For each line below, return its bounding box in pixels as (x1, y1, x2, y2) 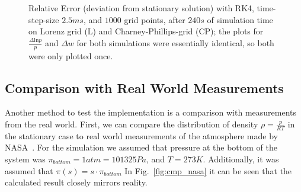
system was (5, 153, 46, 165)
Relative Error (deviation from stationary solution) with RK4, (28, 2, 254, 14)
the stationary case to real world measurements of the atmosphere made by (5, 129, 278, 142)
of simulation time (207, 13, 273, 25)
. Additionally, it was (203, 153, 279, 165)
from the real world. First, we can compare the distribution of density (5, 118, 258, 130)
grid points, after (124, 13, 185, 25)
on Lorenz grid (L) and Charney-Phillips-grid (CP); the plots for (28, 25, 264, 37)
